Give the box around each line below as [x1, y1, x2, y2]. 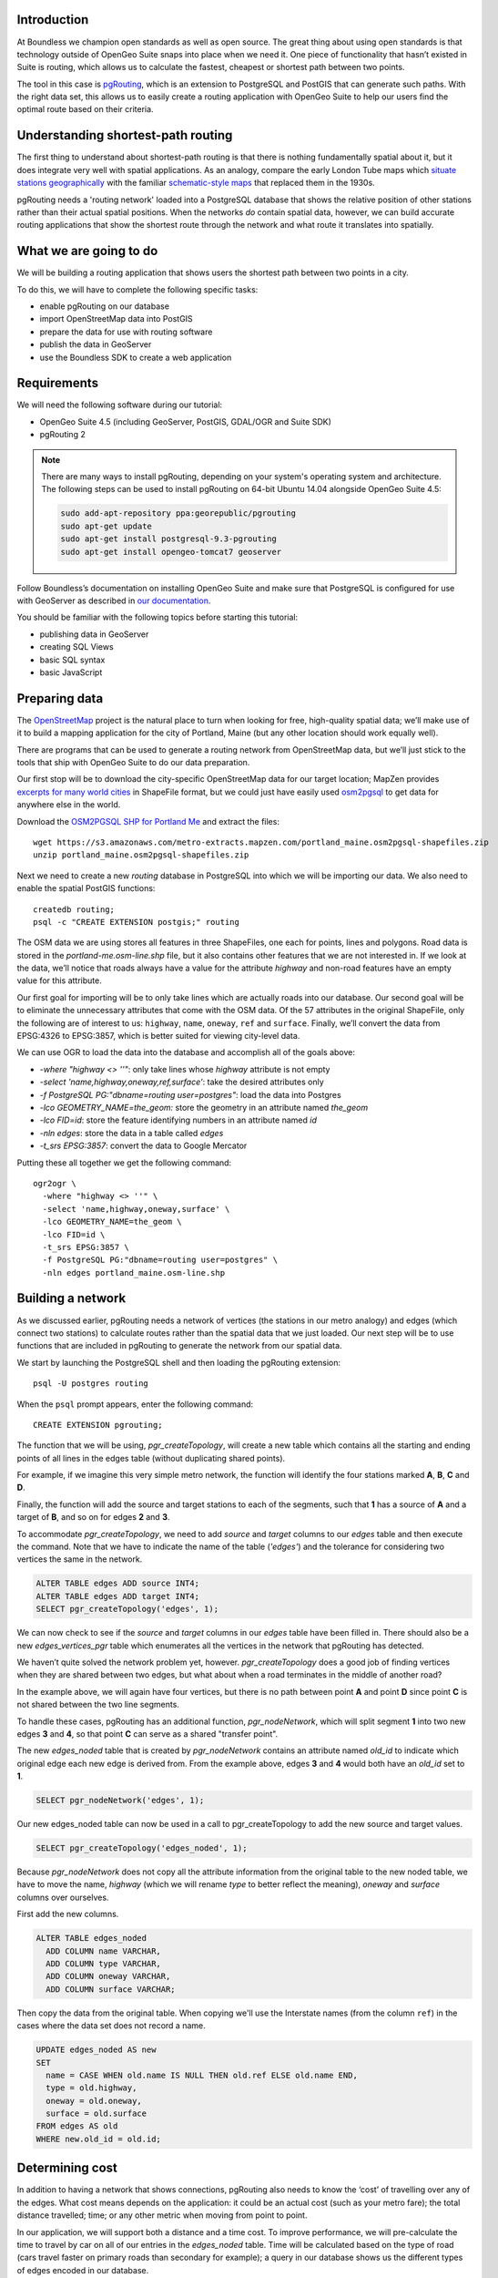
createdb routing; [33, 904, 116, 915]
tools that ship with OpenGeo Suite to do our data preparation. [16, 757, 250, 767]
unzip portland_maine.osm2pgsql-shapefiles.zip [33, 850, 249, 860]
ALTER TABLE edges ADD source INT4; [36, 1578, 200, 1589]
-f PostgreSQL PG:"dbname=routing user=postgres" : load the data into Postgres [39, 1089, 341, 1100]
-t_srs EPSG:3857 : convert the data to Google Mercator [39, 1140, 248, 1152]
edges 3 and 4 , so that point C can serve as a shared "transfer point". [16, 1728, 279, 1739]
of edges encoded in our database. [16, 2264, 149, 2275]
